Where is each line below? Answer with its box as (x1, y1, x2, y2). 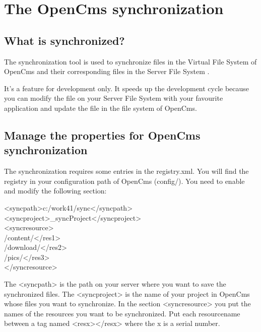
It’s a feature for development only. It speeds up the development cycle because (4, 83, 249, 93)
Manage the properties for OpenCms (4, 127, 201, 143)
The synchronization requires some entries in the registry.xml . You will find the (4, 166, 249, 176)
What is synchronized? (4, 32, 125, 48)
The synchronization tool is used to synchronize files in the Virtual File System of (4, 56, 257, 67)
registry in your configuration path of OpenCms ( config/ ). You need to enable (4, 175, 245, 186)
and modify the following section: (4, 185, 107, 196)
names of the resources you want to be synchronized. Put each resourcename (4, 308, 240, 318)
